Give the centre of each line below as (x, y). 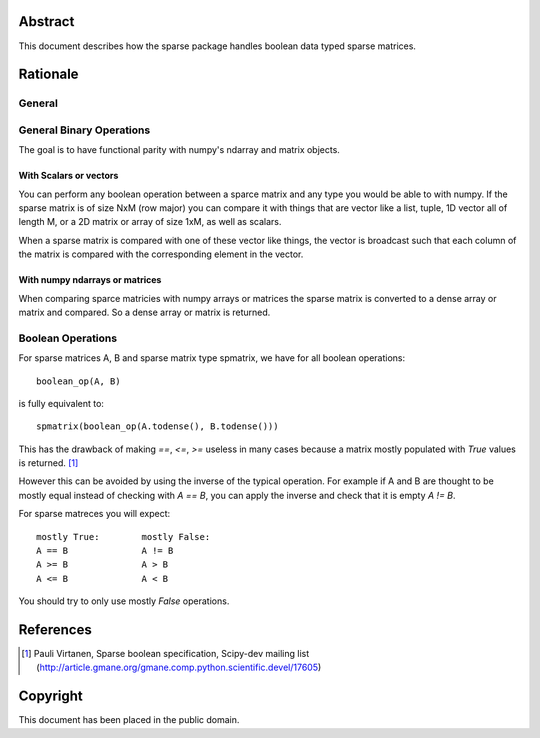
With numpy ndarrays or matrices (90, 280)
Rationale (48, 74)
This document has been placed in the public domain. (129, 720)
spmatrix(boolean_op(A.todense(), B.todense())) (157, 426)
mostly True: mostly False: (123, 536)
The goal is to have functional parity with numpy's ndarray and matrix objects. (179, 150)
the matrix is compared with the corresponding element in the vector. (161, 254)
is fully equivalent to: (61, 403)
